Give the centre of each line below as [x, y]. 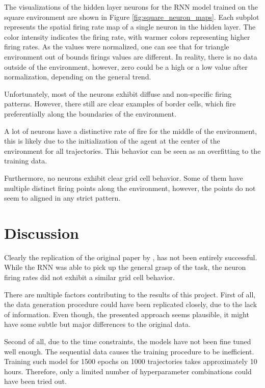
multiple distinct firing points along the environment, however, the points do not [130, 188]
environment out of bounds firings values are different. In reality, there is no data [131, 56]
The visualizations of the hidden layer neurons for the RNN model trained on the [131, 7]
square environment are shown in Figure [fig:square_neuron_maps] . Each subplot [132, 17]
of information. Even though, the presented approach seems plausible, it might [127, 314]
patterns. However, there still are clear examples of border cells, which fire [120, 104]
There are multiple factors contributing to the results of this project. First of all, [130, 294]
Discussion [42, 232]
